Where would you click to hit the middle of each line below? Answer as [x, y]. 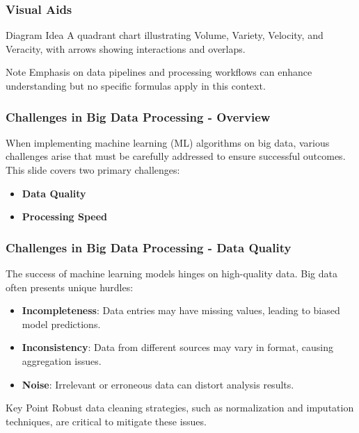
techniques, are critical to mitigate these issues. [106, 421]
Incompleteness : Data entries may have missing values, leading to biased [181, 310]
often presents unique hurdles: [70, 287]
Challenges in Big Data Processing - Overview [138, 116]
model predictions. [61, 324]
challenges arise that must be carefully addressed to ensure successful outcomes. [176, 156]
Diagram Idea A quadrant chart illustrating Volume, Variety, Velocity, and [165, 35]
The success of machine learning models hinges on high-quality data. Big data [171, 273]
